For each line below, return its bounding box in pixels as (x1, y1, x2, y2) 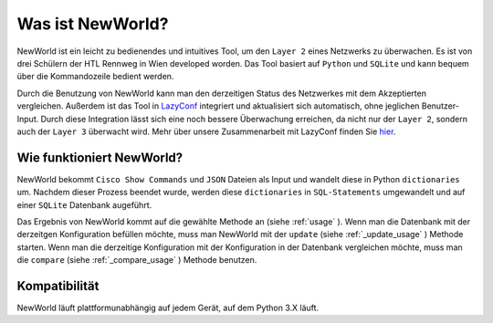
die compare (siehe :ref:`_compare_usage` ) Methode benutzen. (16, 255, 257, 266)
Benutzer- (421, 100, 460, 111)
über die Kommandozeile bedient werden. (16, 71, 174, 82)
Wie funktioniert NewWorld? (16, 150, 184, 165)
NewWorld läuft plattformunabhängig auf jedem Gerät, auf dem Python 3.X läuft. (16, 302, 320, 314)
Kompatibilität (16, 278, 100, 294)
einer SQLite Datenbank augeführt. (16, 199, 152, 210)
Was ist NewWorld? (16, 14, 169, 34)
